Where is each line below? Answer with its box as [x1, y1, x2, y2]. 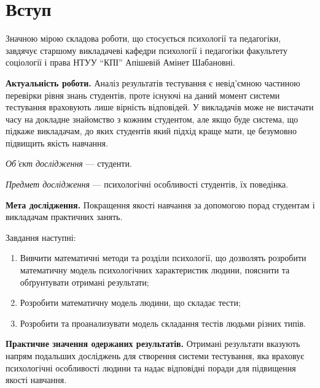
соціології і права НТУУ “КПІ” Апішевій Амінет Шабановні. [6, 56, 235, 69]
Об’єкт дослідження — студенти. [6, 157, 132, 170]
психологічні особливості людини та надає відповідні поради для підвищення [6, 361, 296, 374]
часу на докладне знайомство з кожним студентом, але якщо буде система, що [6, 112, 299, 125]
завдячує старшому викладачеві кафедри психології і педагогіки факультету [6, 44, 287, 56]
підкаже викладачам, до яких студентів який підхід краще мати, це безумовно [6, 124, 297, 137]
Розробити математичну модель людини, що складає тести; [20, 296, 241, 309]
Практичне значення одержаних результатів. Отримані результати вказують [6, 337, 300, 350]
